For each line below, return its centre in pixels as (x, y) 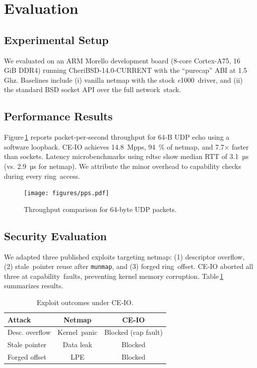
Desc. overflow (29, 332)
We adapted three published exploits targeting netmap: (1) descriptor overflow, (124, 256)
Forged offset (27, 357)
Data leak (77, 344)
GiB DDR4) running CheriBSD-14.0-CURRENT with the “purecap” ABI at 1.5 (126, 70)
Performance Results (59, 116)
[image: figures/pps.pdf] (66, 193)
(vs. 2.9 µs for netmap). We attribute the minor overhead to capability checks (123, 166)
